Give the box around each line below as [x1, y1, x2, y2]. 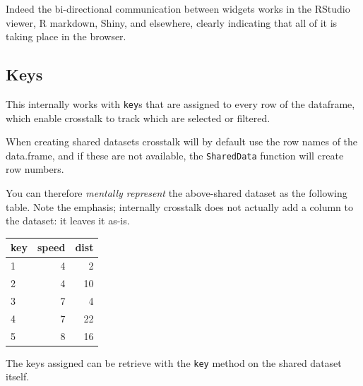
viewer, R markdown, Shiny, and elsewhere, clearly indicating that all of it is [6, 15, 338, 30]
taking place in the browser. [6, 29, 126, 44]
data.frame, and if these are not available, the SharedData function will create [6, 147, 344, 162]
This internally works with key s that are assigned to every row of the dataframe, [6, 96, 355, 111]
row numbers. [6, 162, 64, 176]
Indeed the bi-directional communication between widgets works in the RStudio [6, 1, 350, 16]
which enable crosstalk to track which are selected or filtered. [6, 110, 270, 125]
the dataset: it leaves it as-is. [6, 213, 130, 228]
